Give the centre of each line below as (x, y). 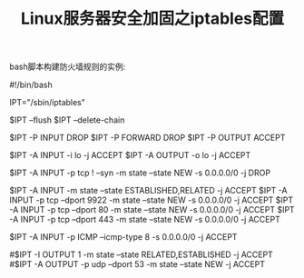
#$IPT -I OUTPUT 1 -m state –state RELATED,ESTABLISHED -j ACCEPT (142, 254)
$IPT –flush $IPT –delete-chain (67, 120)
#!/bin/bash (31, 85)
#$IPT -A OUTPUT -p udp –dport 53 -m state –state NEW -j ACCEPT (137, 264)
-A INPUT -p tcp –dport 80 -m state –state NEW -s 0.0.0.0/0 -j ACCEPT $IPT (152, 210)
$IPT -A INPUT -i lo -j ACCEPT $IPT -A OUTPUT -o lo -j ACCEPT (130, 155)
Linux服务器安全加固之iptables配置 (152, 19)
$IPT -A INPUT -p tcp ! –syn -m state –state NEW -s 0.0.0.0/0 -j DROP (140, 173)
